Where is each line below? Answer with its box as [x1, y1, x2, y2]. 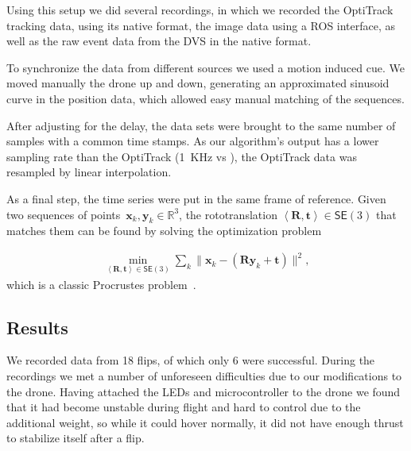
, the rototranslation [179, 206, 277, 222]
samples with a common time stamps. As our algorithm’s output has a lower [6, 133, 379, 149]
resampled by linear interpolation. [6, 164, 172, 180]
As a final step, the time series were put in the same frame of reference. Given [6, 190, 386, 206]
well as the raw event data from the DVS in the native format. [6, 33, 312, 49]
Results [6, 314, 68, 339]
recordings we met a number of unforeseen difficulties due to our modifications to [6, 368, 402, 384]
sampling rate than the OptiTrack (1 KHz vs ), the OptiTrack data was [6, 148, 357, 164]
